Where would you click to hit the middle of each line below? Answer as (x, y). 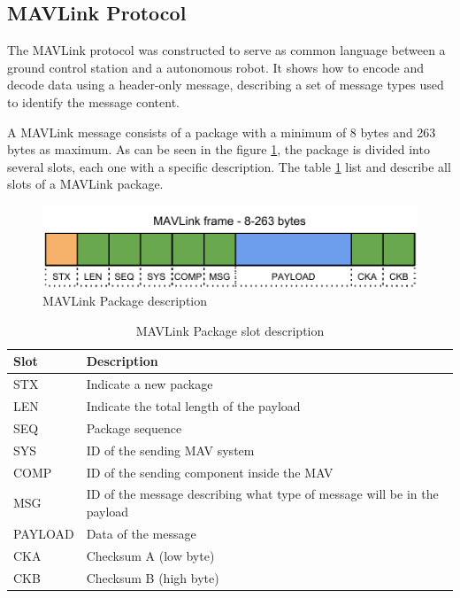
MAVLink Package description (125, 301)
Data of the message (141, 533)
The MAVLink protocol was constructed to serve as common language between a (226, 50)
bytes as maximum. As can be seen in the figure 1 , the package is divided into (218, 149)
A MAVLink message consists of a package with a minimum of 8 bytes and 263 (222, 132)
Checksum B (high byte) (153, 577)
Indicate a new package (149, 384)
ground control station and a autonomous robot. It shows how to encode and (216, 67)
